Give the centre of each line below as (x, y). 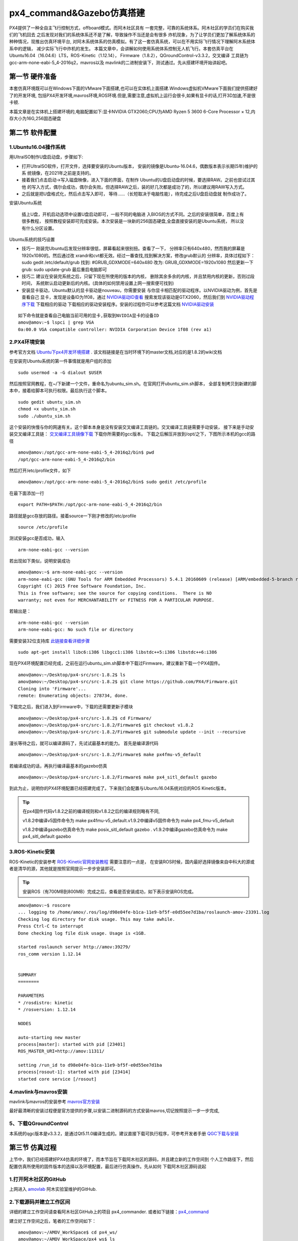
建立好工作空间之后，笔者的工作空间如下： (53, 1221)
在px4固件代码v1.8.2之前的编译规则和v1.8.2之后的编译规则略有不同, (91, 811)
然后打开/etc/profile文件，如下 (40, 470)
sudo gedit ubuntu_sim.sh (50, 402)
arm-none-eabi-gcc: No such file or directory (76, 630)
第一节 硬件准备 (33, 77)
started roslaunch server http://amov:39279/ (74, 947)
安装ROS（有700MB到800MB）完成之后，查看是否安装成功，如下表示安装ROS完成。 (109, 892)
